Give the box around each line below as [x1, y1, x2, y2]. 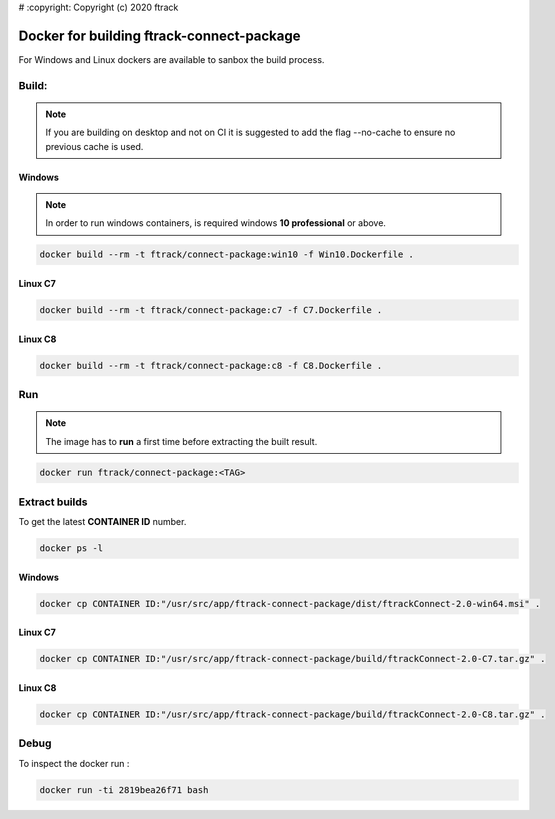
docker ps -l [39, 543, 104, 554]
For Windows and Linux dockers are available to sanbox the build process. [18, 53, 325, 65]
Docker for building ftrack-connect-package [18, 27, 301, 44]
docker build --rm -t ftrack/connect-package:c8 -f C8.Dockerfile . [39, 360, 383, 371]
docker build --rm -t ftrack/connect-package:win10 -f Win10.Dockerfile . [39, 249, 415, 260]
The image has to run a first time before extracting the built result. [45, 435, 318, 447]
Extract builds [18, 495, 88, 509]
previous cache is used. [45, 140, 144, 152]
